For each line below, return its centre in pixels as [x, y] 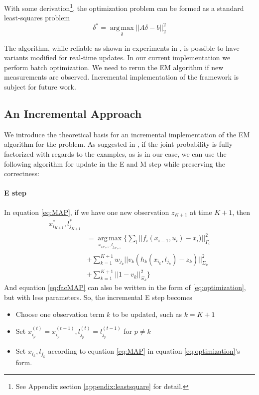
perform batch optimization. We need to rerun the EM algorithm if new [114, 67]
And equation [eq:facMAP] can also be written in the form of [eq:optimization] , [125, 287]
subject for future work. [40, 86]
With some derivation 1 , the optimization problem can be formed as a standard [124, 7]
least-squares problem [37, 18]
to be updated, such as [147, 314]
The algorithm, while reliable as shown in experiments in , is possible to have [122, 48]
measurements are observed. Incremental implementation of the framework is [122, 77]
